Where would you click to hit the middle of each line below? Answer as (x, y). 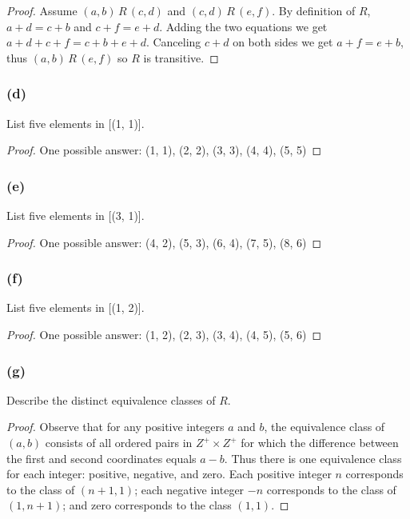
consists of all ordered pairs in (119, 442)
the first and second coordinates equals (102, 458)
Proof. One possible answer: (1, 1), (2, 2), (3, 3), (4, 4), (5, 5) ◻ (164, 150)
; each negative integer (189, 489)
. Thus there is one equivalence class (313, 458)
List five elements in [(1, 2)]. (76, 307)
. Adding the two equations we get (243, 26)
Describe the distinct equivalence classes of (111, 399)
